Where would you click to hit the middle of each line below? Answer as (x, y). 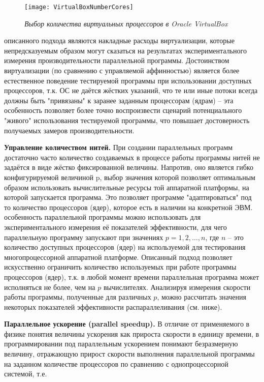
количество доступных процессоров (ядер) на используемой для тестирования (125, 247)
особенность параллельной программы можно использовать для (103, 217)
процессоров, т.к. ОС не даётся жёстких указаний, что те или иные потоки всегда (131, 90)
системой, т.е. (26, 374)
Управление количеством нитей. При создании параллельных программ (119, 147)
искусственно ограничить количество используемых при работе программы (120, 267)
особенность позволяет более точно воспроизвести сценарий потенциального (123, 110)
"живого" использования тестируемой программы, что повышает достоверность (127, 120)
